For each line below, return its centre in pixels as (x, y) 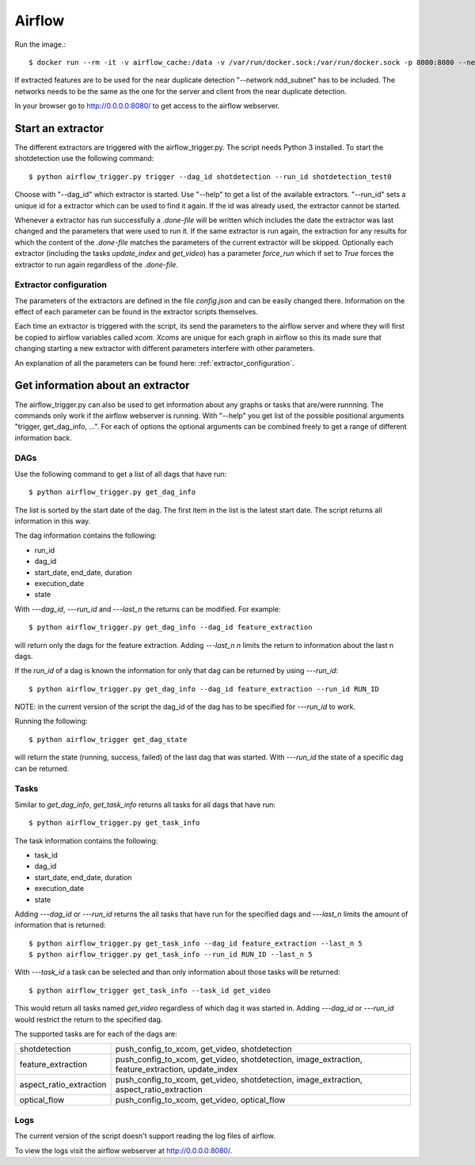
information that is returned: (60, 925)
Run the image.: (40, 44)
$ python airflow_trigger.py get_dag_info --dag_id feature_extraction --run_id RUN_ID (204, 689)
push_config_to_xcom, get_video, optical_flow (200, 1100)
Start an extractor (59, 128)
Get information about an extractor (102, 385)
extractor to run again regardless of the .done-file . (96, 265)
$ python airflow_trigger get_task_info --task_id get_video (150, 990)
